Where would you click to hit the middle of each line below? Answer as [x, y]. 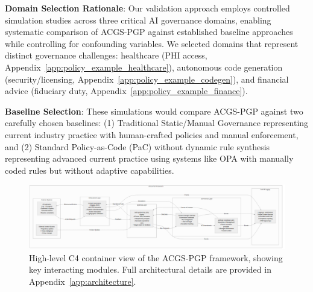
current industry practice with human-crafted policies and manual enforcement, [152, 134]
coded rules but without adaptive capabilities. [90, 170]
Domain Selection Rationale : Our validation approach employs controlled [147, 8]
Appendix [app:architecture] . [83, 281]
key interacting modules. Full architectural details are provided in [150, 269]
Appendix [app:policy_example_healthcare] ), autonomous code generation [144, 67]
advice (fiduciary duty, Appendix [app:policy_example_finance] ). [126, 91]
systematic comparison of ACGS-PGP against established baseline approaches [149, 32]
